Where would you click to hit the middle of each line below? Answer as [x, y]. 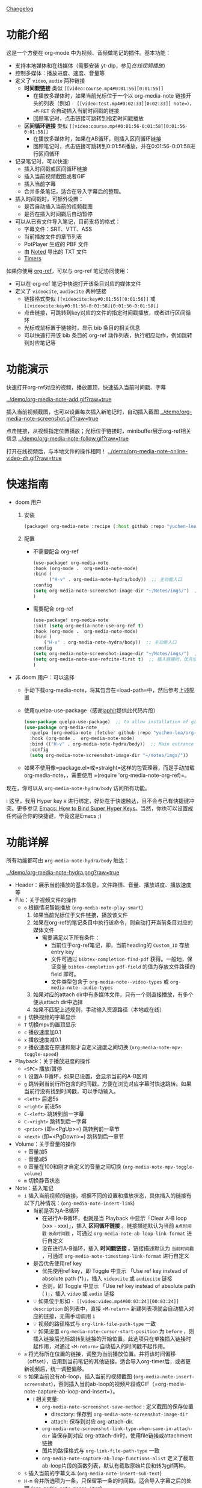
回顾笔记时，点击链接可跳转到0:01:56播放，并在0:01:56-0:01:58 [112, 146]
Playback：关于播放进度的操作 [53, 1061]
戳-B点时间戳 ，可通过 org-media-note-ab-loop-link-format [114, 1233]
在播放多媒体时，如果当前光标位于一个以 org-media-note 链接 [109, 95]
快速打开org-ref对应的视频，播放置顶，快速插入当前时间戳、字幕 [86, 387]
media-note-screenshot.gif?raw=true [52, 418]
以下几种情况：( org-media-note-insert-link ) [79, 1203]
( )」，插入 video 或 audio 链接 [78, 1293]
